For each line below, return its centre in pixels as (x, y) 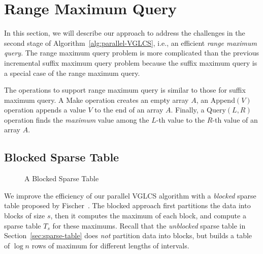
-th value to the (180, 119)
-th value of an (235, 119)
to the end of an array (129, 110)
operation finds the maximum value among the (77, 119)
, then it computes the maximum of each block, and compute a (148, 216)
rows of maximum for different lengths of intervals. (110, 245)
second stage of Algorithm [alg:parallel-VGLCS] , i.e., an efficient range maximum (130, 43)
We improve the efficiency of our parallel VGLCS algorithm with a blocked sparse (130, 195)
